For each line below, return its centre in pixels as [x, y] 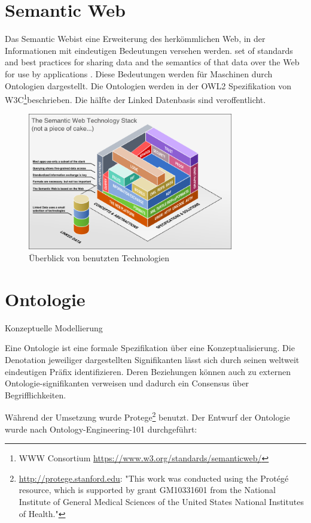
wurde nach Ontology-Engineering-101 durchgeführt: [101, 429]
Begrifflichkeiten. [36, 394]
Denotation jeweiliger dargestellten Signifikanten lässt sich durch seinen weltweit [152, 359]
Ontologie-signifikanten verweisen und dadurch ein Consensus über [127, 383]
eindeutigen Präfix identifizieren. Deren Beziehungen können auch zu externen [148, 371]
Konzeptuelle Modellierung [54, 327]
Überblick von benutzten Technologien [99, 258]
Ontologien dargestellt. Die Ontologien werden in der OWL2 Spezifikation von [148, 85]
